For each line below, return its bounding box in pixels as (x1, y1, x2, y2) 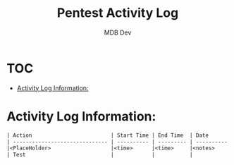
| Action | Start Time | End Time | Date (6, 132, 209, 139)
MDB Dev (104, 28, 132, 37)
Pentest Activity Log (56, 5, 179, 21)
